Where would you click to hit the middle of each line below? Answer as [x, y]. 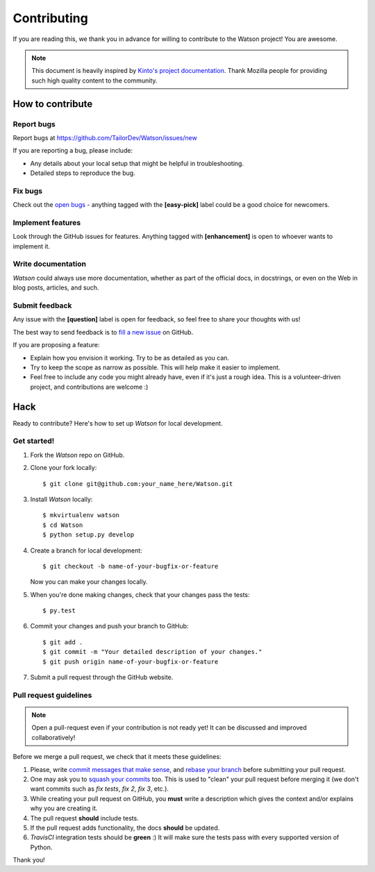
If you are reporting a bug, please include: [73, 151]
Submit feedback [42, 305]
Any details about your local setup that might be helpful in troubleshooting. [137, 163]
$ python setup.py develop [89, 535]
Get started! [34, 441]
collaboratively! [53, 737]
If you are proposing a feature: [56, 345]
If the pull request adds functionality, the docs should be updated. [125, 828]
